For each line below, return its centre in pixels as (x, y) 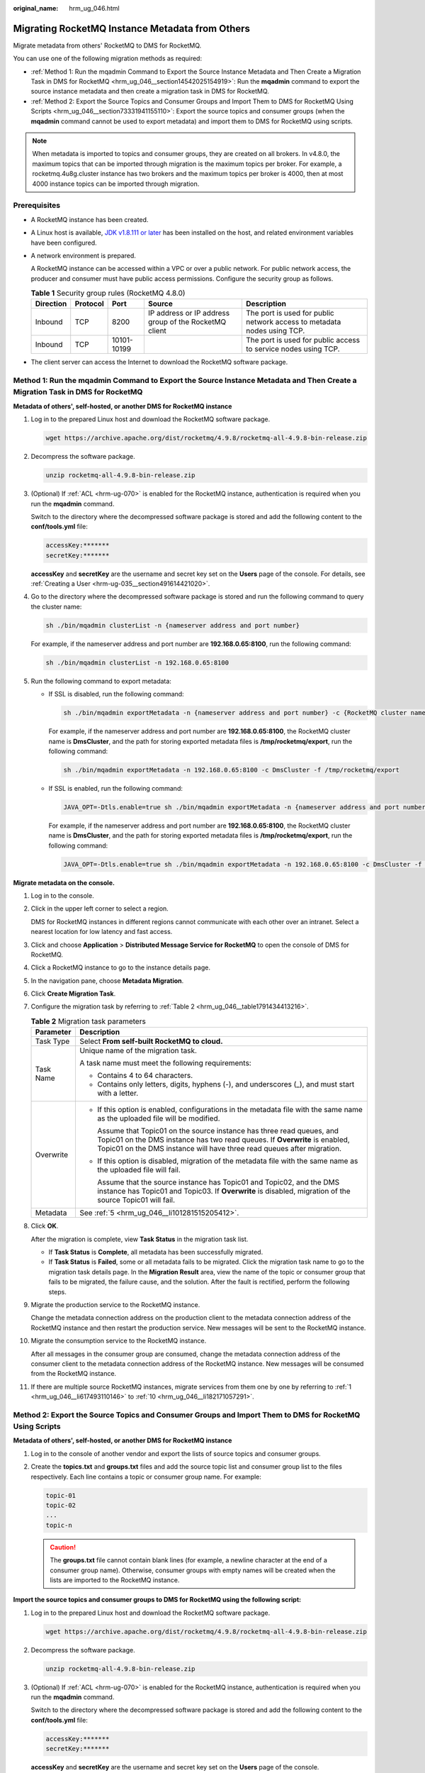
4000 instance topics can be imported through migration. (116, 184)
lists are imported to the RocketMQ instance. (115, 1580)
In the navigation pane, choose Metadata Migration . (107, 980)
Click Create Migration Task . (73, 994)
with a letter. (118, 1094)
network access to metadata (293, 322)
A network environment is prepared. (83, 255)
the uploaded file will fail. (138, 1170)
